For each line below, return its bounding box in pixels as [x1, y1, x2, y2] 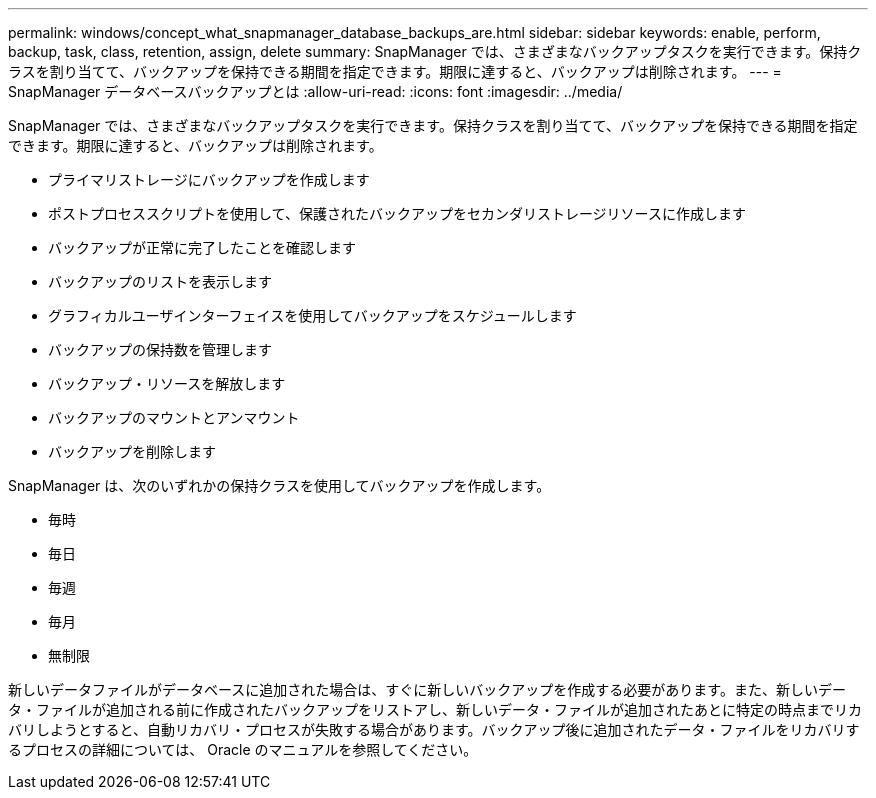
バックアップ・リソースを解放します [48, 375, 286, 392]
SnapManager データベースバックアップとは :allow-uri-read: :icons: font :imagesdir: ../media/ [8, 83, 623, 100]
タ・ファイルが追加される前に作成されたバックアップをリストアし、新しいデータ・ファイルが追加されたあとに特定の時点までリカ [8, 701, 862, 718]
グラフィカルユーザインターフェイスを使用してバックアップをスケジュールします [48, 307, 577, 324]
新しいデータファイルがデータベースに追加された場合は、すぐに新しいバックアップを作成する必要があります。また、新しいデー [8, 681, 846, 698]
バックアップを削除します [48, 443, 216, 460]
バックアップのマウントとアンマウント [48, 409, 300, 426]
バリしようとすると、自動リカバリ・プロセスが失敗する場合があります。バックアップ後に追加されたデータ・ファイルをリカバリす [8, 721, 860, 738]
